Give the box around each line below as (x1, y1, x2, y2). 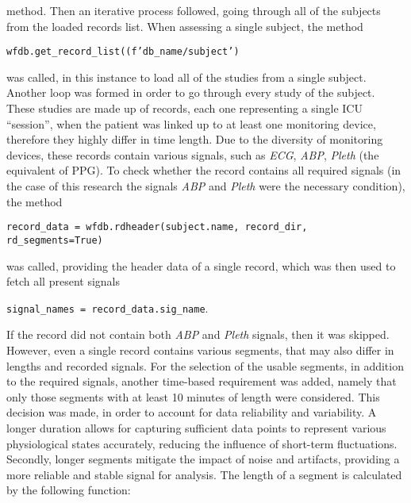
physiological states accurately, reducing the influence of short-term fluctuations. (6, 435, 398, 451)
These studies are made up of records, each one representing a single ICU (6, 100, 363, 117)
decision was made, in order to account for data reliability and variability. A (6, 404, 377, 420)
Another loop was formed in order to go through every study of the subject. (6, 84, 375, 101)
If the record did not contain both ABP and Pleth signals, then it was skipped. (6, 326, 390, 343)
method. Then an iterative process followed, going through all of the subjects (6, 2, 381, 18)
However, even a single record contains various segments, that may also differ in (6, 341, 394, 358)
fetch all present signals (6, 273, 120, 290)
